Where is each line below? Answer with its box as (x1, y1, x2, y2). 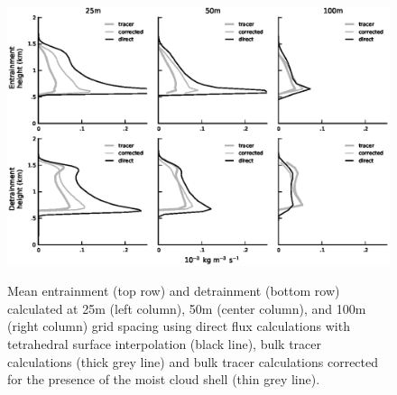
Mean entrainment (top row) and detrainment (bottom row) (7, 281, 340, 300)
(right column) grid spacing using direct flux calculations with (7, 317, 350, 335)
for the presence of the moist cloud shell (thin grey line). (7, 370, 320, 389)
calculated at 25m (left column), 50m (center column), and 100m (7, 299, 366, 317)
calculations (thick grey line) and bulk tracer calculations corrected (7, 352, 379, 371)
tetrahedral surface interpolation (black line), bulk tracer (7, 334, 322, 353)
